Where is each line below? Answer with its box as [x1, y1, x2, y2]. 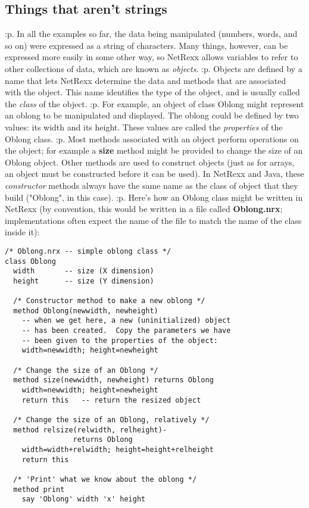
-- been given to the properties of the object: [21, 336, 218, 345]
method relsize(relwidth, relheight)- [13, 425, 167, 434]
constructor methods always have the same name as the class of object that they [5, 179, 298, 191]
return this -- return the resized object [21, 395, 201, 404]
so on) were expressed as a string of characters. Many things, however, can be [5, 39, 288, 51]
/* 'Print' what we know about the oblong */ [13, 475, 197, 484]
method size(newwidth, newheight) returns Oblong [13, 376, 214, 385]
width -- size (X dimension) [13, 267, 154, 276]
